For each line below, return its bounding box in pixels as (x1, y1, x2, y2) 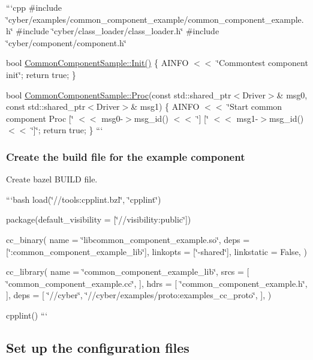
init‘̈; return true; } (6, 68, 76, 80)
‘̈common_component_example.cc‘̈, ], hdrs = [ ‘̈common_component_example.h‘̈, (6, 277, 308, 289)
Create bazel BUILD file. (6, 173, 98, 185)
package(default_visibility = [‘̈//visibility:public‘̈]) (6, 213, 191, 226)
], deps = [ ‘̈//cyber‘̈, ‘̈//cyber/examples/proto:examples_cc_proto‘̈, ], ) (6, 289, 272, 301)
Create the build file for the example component (6, 149, 245, 164)
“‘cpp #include (6, 1, 62, 13)
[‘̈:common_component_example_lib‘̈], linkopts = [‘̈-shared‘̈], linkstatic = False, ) (6, 245, 307, 257)
